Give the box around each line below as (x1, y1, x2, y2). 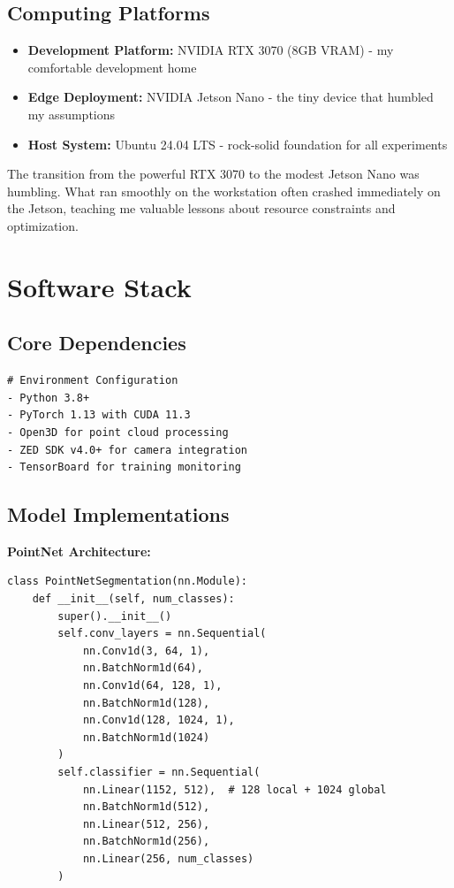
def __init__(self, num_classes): (32, 593, 235, 606)
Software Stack (7, 268, 192, 304)
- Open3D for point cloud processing (7, 425, 229, 439)
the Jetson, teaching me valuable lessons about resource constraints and (7, 199, 396, 218)
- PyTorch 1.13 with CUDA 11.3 (7, 409, 191, 422)
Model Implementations (7, 501, 230, 528)
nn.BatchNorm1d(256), (82, 835, 210, 848)
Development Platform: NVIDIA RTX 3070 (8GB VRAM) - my (27, 41, 394, 59)
